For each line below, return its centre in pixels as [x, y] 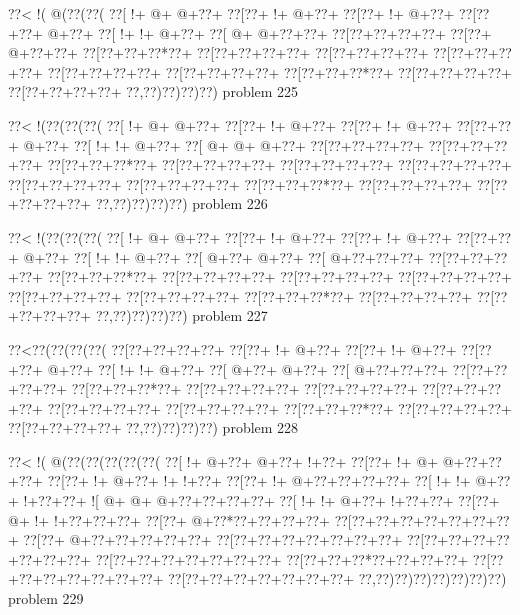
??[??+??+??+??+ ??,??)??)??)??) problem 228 [153, 427]
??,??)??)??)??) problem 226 [181, 203]
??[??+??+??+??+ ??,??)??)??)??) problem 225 [153, 91]
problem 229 [46, 598]
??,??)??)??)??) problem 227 [181, 315]
